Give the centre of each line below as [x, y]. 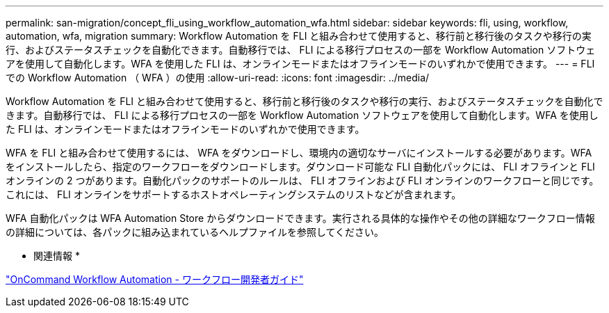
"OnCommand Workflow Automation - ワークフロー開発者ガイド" [155, 279]
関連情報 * [57, 256]
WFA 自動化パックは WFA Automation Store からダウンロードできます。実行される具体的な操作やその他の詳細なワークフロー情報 [300, 218]
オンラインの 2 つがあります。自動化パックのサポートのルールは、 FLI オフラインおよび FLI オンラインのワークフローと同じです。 [302, 180]
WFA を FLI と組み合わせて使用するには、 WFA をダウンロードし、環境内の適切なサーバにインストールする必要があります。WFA [299, 153]
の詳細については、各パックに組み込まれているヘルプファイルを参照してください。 [195, 232]
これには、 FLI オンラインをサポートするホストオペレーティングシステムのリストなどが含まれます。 [234, 194]
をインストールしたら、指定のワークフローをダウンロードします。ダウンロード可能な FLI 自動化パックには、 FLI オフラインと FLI [300, 167]
